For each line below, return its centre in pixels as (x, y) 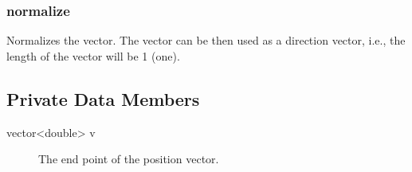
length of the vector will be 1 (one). (93, 55)
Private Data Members (103, 98)
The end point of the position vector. (129, 159)
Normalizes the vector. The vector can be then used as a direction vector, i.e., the (206, 40)
